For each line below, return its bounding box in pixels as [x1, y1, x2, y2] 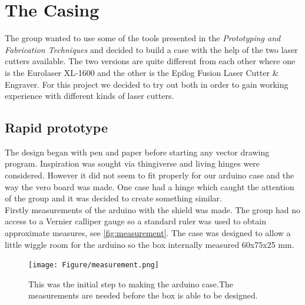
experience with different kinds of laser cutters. [5, 89, 174, 102]
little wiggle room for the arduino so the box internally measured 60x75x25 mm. [5, 238, 294, 250]
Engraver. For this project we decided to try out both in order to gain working [5, 78, 289, 90]
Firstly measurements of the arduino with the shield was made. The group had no [5, 203, 301, 216]
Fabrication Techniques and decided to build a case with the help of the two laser [5, 43, 298, 55]
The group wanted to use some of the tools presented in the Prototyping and [5, 32, 281, 44]
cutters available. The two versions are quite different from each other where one [5, 55, 296, 67]
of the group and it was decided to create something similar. [5, 192, 222, 204]
